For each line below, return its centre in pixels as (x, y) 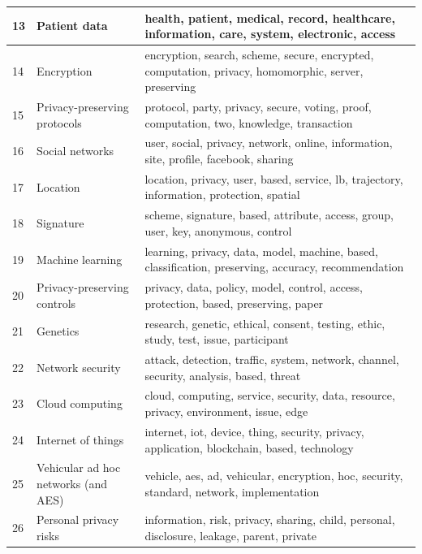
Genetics (58, 331)
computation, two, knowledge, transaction (249, 122)
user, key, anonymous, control (218, 230)
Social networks (75, 151)
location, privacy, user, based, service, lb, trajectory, (274, 178)
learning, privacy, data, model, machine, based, (261, 251)
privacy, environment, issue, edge (226, 411)
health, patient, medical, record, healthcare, (270, 17)
